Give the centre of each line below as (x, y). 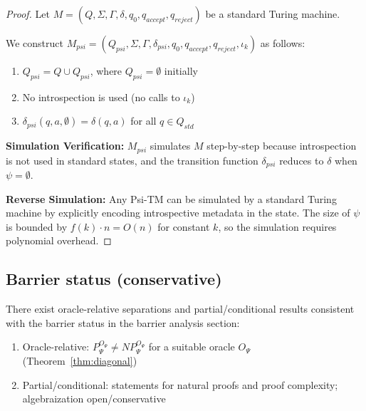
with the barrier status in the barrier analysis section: (123, 322)
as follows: (283, 43)
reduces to (302, 160)
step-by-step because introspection (282, 146)
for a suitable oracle (192, 347)
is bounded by (37, 226)
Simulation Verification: (65, 146)
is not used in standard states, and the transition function (132, 160)
